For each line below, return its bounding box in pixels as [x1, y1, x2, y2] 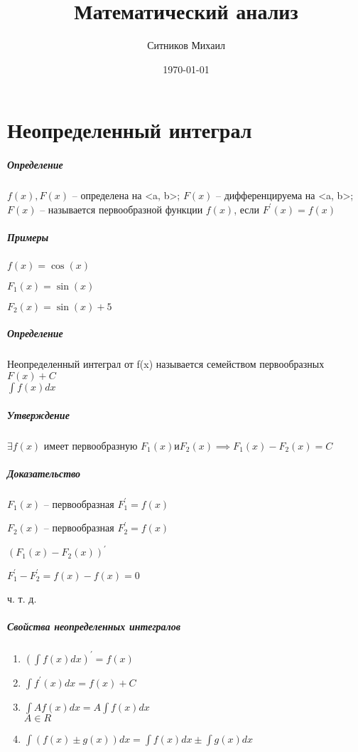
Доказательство [7, 465, 81, 480]
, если [234, 201, 259, 216]
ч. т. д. [7, 591, 37, 605]
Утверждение [7, 407, 70, 422]
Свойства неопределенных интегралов [7, 619, 181, 634]
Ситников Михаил [147, 38, 225, 53]
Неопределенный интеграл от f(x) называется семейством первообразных [7, 356, 325, 371]
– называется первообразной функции [40, 201, 203, 216]
